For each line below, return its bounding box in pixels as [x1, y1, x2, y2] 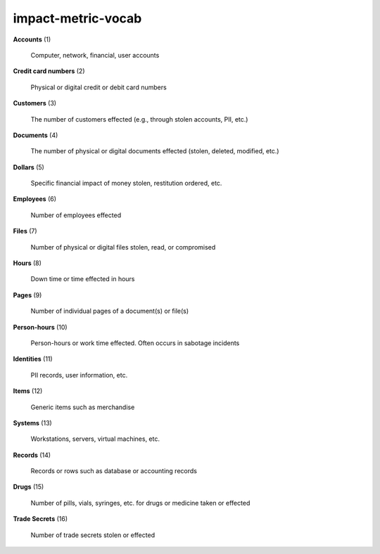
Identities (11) [13, 355, 53, 363]
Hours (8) [13, 259, 42, 267]
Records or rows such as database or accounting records [30, 467, 197, 475]
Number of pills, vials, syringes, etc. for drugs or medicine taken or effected [30, 498, 251, 507]
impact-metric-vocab [13, 11, 142, 26]
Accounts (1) [13, 35, 51, 44]
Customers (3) [13, 99, 56, 108]
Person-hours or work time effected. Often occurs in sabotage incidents [30, 338, 240, 347]
